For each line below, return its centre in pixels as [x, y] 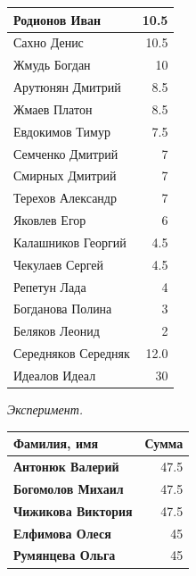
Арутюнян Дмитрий [67, 87]
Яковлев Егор [50, 220]
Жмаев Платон [53, 109]
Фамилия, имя [56, 443]
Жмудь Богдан [52, 65]
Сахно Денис [49, 42]
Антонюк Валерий [66, 467]
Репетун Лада [50, 286]
